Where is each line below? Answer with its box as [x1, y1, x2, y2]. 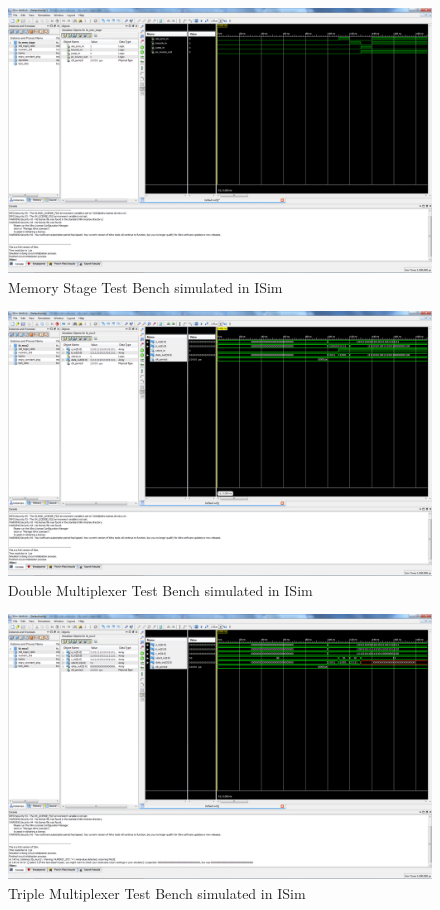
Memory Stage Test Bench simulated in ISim [8, 276, 283, 297]
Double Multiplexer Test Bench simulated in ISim [8, 579, 313, 600]
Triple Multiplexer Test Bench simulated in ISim [8, 882, 306, 903]
